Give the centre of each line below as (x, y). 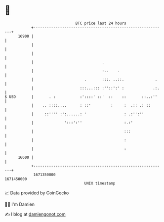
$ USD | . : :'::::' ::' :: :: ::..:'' (81, 97)
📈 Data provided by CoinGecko (37, 193)
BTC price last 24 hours (101, 23)
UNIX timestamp (100, 183)
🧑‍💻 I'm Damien (20, 204)
